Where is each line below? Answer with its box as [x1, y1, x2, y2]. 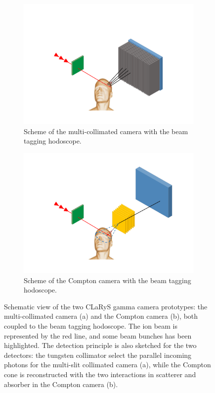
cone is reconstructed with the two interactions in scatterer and [4, 369, 196, 379]
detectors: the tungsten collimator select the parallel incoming [4, 349, 192, 360]
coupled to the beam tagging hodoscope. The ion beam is [4, 320, 177, 331]
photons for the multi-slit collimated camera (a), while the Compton [4, 359, 211, 370]
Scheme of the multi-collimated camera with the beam [24, 126, 188, 136]
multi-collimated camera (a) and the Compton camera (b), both [4, 311, 198, 321]
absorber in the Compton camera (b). [4, 379, 118, 389]
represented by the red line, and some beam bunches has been [4, 330, 192, 341]
